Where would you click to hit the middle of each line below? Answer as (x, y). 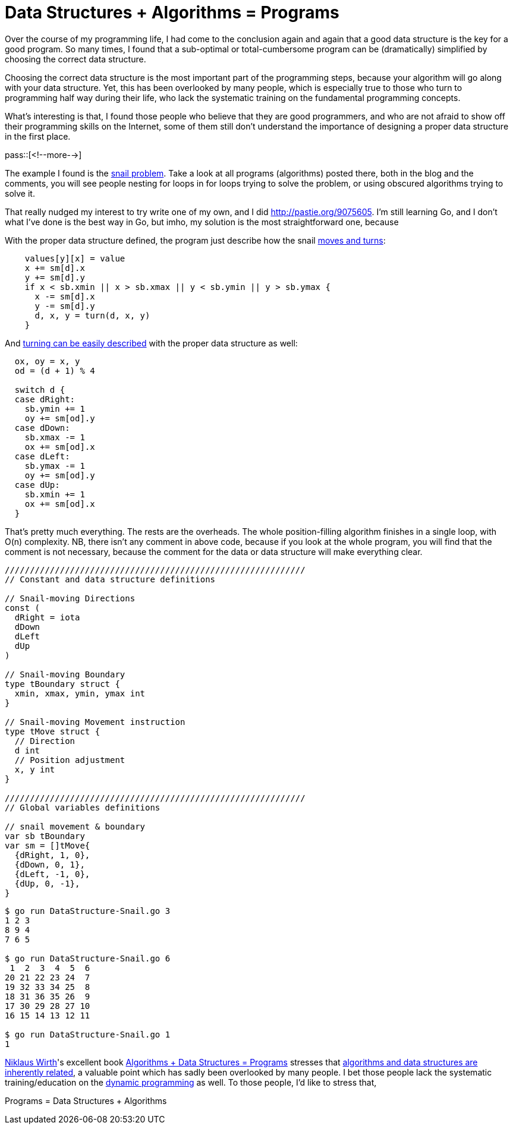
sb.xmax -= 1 (55, 437)
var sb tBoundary (45, 836)
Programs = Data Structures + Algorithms (86, 1100)
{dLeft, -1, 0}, (52, 874)
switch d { (40, 390)
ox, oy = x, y (47, 361)
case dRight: (45, 399)
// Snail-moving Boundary (65, 674)
